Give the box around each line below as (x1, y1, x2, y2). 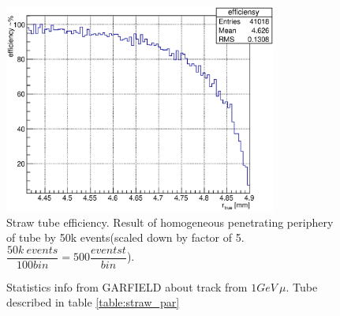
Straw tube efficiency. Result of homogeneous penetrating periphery (6, 213, 334, 230)
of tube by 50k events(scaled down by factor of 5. (6, 229, 245, 246)
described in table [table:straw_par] (6, 294, 180, 310)
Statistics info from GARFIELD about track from (6, 278, 248, 295)
